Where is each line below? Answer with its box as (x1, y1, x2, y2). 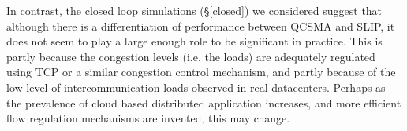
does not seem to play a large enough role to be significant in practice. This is (6, 33, 383, 49)
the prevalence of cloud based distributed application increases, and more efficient (6, 94, 401, 111)
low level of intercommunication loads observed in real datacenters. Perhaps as (6, 78, 386, 95)
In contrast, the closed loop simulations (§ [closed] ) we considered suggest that (6, 2, 383, 18)
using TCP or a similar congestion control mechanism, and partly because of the (6, 64, 396, 80)
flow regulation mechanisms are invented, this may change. (6, 110, 290, 126)
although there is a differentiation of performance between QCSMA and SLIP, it (6, 17, 395, 34)
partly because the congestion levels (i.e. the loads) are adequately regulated (6, 48, 375, 64)
